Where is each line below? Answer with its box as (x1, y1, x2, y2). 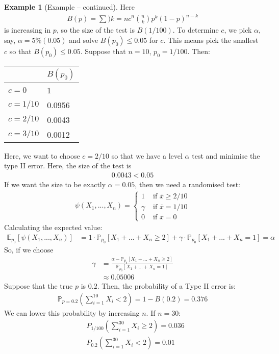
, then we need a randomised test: (135, 179, 241, 189)
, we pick (224, 24, 252, 35)
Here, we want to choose (4, 150, 80, 161)
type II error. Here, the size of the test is (4, 160, 132, 171)
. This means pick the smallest (163, 34, 259, 45)
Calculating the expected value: (4, 222, 103, 233)
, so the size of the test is (56, 24, 135, 35)
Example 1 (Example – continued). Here (4, 2, 135, 12)
